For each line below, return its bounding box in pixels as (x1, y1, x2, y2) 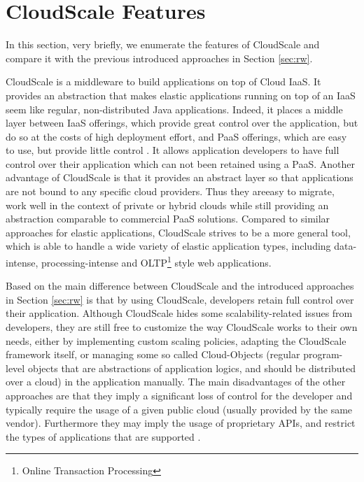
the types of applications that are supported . (6, 429, 201, 444)
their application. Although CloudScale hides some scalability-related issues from (6, 306, 353, 320)
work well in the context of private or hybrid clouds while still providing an (6, 197, 329, 212)
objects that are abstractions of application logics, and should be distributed (27, 360, 356, 375)
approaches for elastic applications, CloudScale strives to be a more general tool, (6, 225, 351, 239)
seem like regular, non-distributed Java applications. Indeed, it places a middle (6, 101, 343, 116)
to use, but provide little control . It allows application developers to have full (6, 143, 339, 157)
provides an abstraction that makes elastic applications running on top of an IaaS (6, 87, 356, 102)
